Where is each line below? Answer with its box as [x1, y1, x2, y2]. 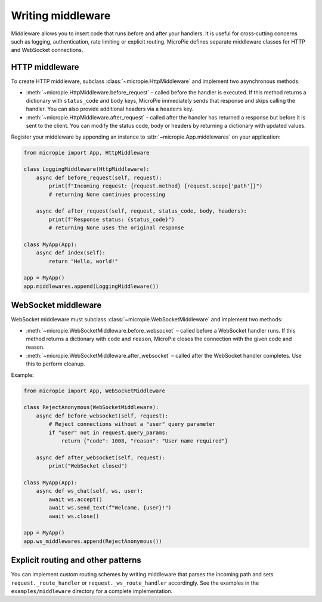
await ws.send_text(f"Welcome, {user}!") [48, 505, 172, 511]
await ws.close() [48, 512, 100, 520]
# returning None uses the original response [48, 225, 184, 231]
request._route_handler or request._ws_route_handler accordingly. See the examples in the [11, 579, 259, 586]
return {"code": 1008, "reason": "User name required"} [61, 437, 228, 444]
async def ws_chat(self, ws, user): [36, 487, 143, 494]
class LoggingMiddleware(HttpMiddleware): [23, 166, 150, 173]
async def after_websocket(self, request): [36, 454, 165, 461]
